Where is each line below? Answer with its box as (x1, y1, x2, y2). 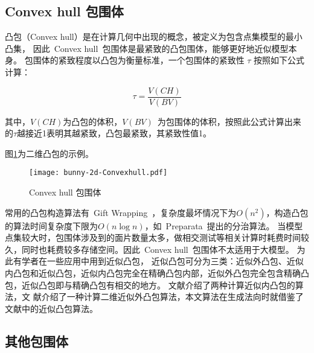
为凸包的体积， (63, 115, 123, 127)
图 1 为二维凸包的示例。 (5, 147, 94, 159)
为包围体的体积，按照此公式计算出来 (157, 115, 301, 127)
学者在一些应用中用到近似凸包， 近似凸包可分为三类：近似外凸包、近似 (21, 255, 304, 267)
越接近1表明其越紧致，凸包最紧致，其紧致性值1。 (17, 127, 212, 139)
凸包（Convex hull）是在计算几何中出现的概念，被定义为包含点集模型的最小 (5, 30, 303, 43)
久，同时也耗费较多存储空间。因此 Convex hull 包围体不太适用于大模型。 (5, 243, 294, 255)
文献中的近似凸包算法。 (5, 302, 98, 314)
